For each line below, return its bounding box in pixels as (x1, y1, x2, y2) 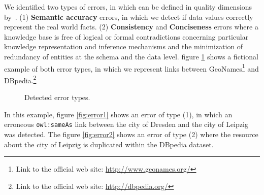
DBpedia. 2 (4, 73, 37, 85)
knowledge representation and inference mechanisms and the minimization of (4, 41, 243, 52)
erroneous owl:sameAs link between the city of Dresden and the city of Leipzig (4, 119, 248, 129)
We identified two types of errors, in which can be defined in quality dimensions (4, 2, 252, 12)
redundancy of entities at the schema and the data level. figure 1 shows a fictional (4, 51, 258, 61)
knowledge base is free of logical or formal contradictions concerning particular (4, 31, 249, 42)
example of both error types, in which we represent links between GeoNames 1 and (4, 61, 259, 74)
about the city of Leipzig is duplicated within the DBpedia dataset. (4, 139, 214, 149)
